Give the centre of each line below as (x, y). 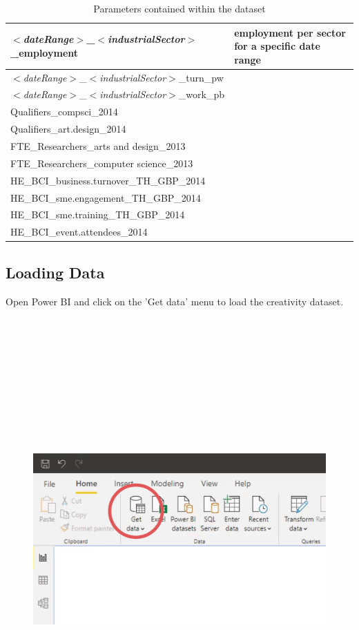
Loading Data (55, 272)
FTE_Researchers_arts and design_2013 (98, 146)
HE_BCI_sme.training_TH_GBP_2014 (98, 214)
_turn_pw (201, 77)
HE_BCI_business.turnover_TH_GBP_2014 (108, 180)
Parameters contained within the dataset (179, 8)
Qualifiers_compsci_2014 (64, 112)
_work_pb (201, 94)
